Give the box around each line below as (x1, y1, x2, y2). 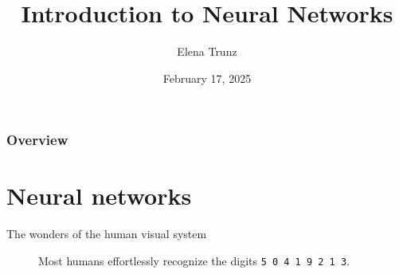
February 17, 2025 (162, 69, 252, 86)
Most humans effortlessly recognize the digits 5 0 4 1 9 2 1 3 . (38, 252, 350, 268)
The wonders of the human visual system (6, 225, 207, 242)
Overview (6, 130, 68, 150)
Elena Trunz (177, 43, 237, 60)
